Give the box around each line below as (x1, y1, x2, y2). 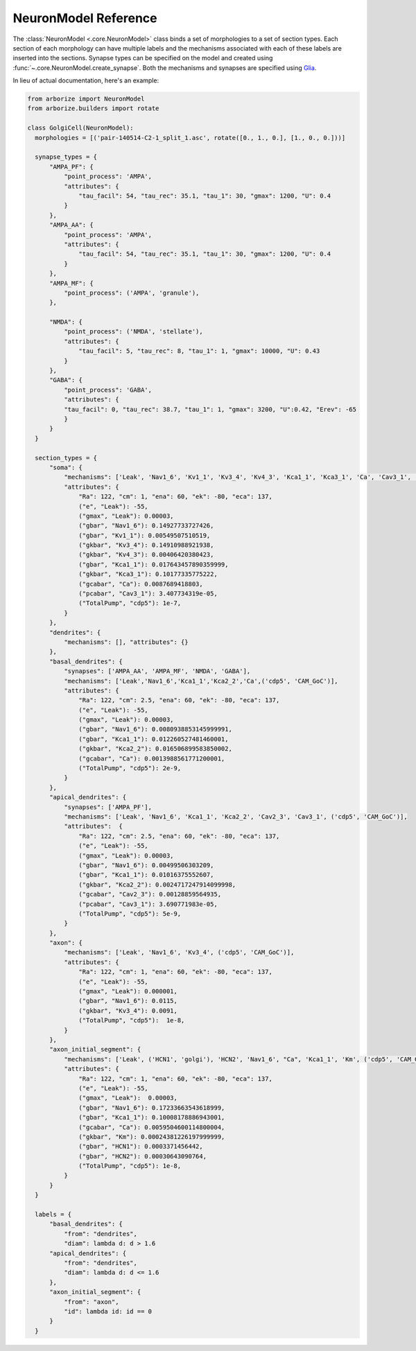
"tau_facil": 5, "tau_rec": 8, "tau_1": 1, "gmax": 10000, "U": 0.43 (78, 347, 320, 355)
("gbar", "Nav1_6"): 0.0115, (78, 997, 178, 1005)
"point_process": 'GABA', (63, 385, 153, 394)
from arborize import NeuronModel (27, 95, 145, 103)
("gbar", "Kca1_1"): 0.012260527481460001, (78, 735, 229, 743)
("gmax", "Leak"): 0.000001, (78, 988, 178, 995)
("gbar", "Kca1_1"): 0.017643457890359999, (78, 560, 229, 568)
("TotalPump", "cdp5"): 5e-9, (78, 909, 182, 918)
